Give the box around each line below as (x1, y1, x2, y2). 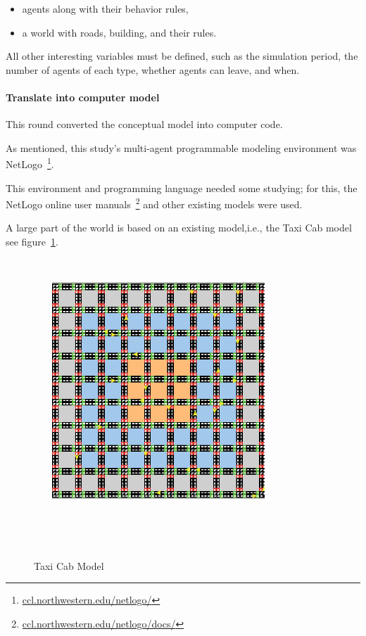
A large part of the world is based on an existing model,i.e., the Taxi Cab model (6, 220, 352, 235)
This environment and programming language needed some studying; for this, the (6, 180, 358, 195)
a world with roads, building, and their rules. (22, 25, 217, 39)
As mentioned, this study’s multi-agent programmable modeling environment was (6, 140, 357, 155)
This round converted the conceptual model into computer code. (6, 117, 283, 132)
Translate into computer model (6, 89, 160, 104)
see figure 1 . (6, 234, 58, 249)
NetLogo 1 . (6, 155, 54, 172)
